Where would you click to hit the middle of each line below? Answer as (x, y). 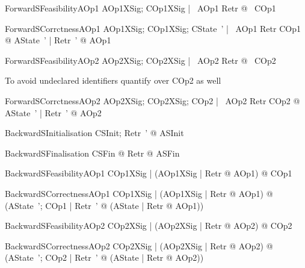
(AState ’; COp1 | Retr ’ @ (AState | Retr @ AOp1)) (104, 205)
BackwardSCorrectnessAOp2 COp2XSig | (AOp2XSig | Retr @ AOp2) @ (139, 245)
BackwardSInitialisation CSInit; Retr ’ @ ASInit (94, 133)
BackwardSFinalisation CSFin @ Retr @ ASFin (92, 153)
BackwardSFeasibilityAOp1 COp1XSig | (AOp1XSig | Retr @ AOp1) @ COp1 (149, 173)
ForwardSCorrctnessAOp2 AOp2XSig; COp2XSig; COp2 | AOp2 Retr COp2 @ (152, 100)
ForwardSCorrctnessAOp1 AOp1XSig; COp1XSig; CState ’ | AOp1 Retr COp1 (153, 28)
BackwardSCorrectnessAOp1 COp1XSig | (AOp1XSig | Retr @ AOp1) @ (139, 193)
